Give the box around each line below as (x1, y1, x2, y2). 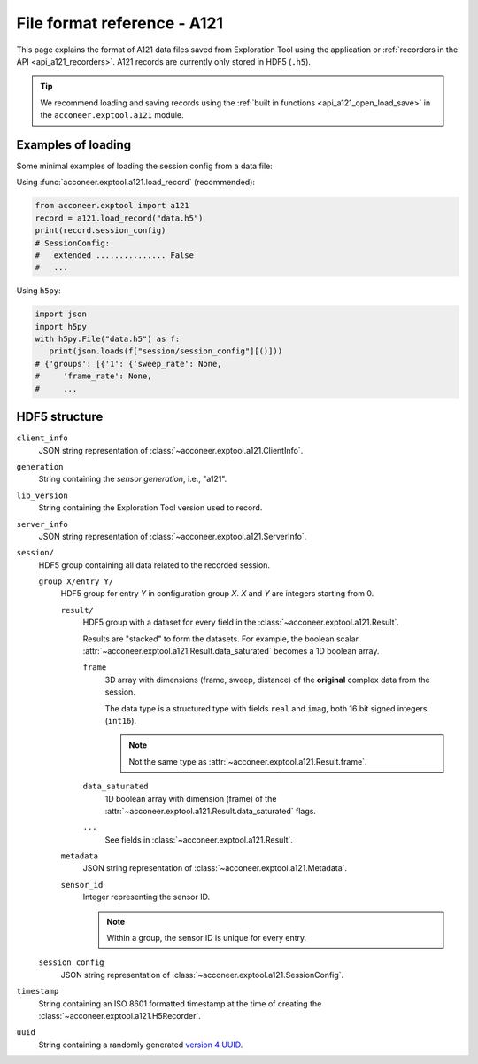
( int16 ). (104, 715, 137, 726)
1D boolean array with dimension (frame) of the (104, 793, 277, 804)
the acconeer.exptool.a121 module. (40, 110, 185, 120)
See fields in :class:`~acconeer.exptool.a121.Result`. (104, 834, 294, 845)
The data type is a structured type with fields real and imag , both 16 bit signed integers (104, 703, 428, 713)
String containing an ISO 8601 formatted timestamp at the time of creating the (38, 998, 322, 1009)
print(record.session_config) (35, 226, 166, 236)
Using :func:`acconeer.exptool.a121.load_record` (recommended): (16, 177, 256, 188)
